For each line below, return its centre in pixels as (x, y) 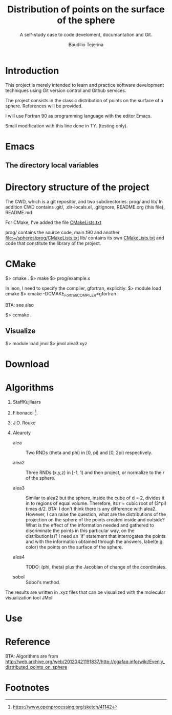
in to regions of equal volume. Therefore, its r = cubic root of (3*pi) (96, 503)
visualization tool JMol (29, 597)
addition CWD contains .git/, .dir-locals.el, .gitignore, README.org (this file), (85, 207)
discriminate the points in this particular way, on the (80, 531)
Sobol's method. (43, 582)
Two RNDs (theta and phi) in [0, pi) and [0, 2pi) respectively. (89, 453)
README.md (19, 213)
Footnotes (27, 688)
